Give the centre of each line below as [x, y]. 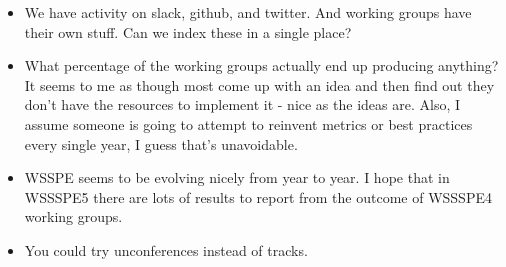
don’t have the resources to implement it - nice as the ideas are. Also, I [242, 104]
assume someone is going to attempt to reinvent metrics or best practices [248, 123]
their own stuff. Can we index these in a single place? [188, 31]
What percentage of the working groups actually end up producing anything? [261, 65]
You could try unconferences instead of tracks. [166, 249]
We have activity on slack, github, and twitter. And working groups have [248, 12]
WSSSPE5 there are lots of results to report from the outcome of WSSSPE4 [258, 196]
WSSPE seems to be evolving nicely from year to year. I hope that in [237, 177]
